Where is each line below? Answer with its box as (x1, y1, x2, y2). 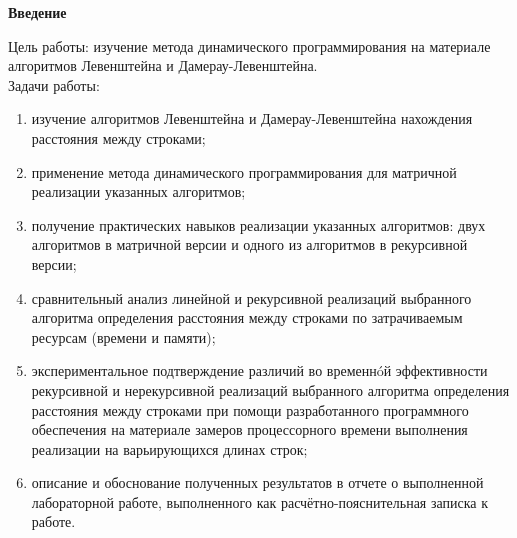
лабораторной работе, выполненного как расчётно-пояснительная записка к (31, 491, 488, 512)
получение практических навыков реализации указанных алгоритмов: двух (31, 214, 486, 235)
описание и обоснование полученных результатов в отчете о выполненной (31, 472, 484, 493)
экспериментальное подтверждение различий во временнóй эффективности (31, 360, 488, 381)
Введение (8, 2, 67, 22)
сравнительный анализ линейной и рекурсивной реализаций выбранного (31, 287, 472, 308)
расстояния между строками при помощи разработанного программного (31, 399, 469, 420)
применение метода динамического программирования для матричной (31, 161, 457, 182)
